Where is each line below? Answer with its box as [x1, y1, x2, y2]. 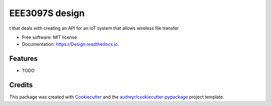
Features [9, 54, 38, 63]
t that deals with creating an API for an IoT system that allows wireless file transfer [9, 25, 179, 31]
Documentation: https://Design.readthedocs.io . [22, 41, 119, 47]
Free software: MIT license [22, 34, 77, 40]
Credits [9, 81, 33, 89]
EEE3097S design [9, 8, 85, 19]
